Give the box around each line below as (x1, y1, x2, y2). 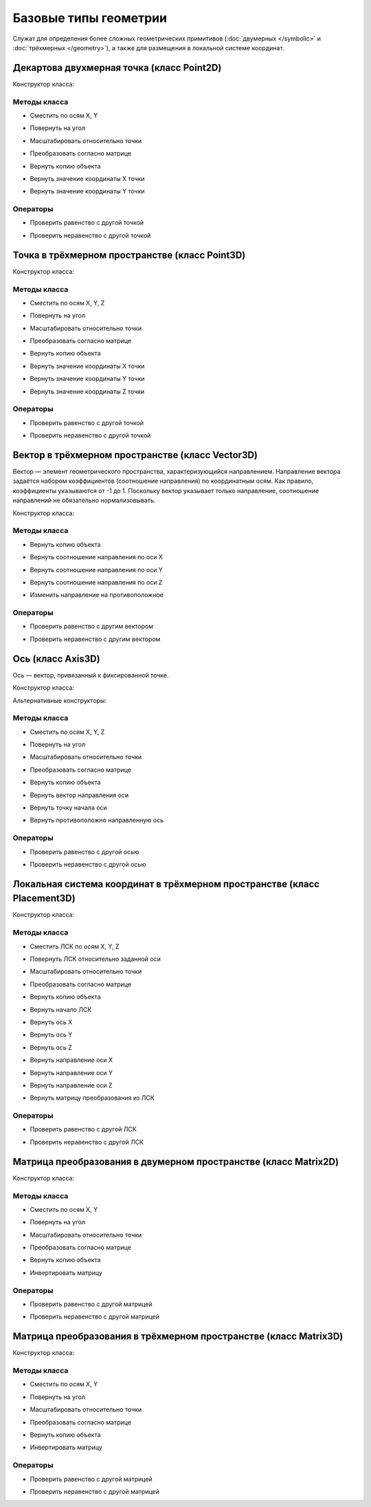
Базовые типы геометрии (12, 10, 168, 25)
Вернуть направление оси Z (30, 1081, 113, 1089)
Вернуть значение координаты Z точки (30, 387, 145, 395)
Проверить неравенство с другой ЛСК (30, 1138, 144, 1146)
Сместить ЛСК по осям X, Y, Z (30, 942, 120, 951)
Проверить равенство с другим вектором (30, 622, 154, 631)
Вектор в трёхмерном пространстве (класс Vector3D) (12, 449, 258, 461)
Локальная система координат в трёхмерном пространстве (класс (12, 878, 319, 890)
